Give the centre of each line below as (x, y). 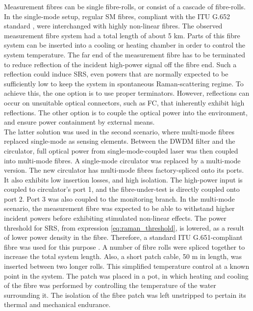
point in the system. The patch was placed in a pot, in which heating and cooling (126, 275)
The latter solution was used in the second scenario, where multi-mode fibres (119, 131)
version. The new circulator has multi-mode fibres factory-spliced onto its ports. (124, 170)
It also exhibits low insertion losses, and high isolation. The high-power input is (123, 179)
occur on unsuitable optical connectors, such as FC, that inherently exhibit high (124, 102)
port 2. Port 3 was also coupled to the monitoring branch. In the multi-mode (119, 198)
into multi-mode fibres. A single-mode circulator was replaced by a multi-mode (122, 160)
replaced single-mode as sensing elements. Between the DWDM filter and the (120, 141)
